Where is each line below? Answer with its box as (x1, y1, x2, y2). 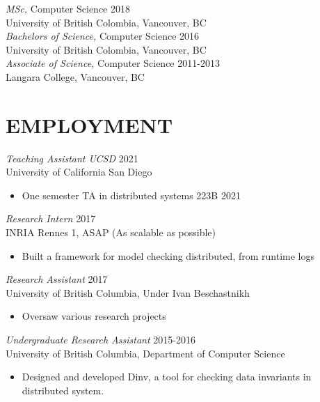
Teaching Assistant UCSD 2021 (6, 150, 138, 165)
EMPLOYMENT (6, 110, 173, 139)
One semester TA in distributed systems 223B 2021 (22, 187, 241, 202)
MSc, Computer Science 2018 (6, 1, 130, 15)
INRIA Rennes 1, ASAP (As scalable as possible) (6, 225, 216, 240)
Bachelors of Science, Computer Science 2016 (6, 29, 200, 43)
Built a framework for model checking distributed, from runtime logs (22, 248, 315, 263)
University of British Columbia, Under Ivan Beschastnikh (6, 285, 250, 300)
